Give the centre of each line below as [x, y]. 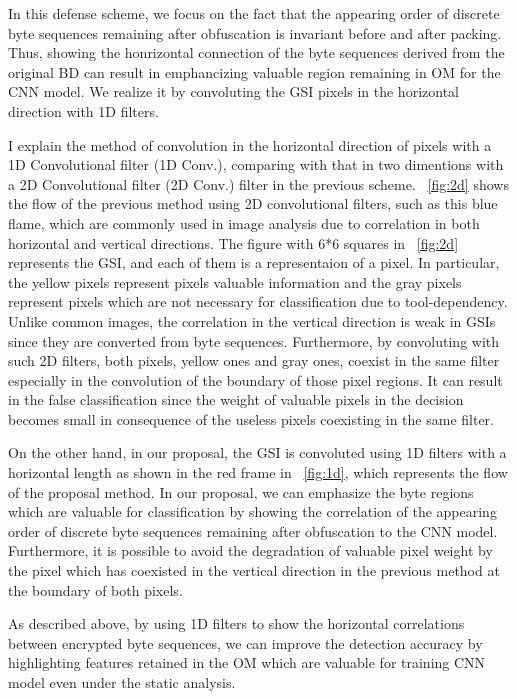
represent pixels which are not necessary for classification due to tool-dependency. [258, 301]
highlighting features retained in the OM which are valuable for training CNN [247, 662]
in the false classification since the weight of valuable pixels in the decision [236, 399]
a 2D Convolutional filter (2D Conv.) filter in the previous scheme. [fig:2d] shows [258, 183]
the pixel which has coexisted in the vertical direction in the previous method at [254, 570]
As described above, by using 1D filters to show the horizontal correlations [236, 623]
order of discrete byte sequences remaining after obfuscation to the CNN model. [253, 530]
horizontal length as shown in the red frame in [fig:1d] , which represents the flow [258, 472]
